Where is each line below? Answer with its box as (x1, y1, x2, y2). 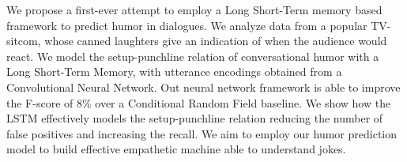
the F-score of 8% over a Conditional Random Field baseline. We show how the (6, 94, 391, 111)
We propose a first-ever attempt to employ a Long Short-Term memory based (6, 2, 383, 17)
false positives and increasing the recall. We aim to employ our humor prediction (6, 125, 398, 141)
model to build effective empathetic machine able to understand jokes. (6, 141, 346, 157)
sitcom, (6, 32, 41, 49)
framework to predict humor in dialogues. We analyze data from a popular (6, 17, 367, 33)
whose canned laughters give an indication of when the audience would (44, 32, 387, 49)
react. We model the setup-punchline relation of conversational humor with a (6, 47, 379, 64)
